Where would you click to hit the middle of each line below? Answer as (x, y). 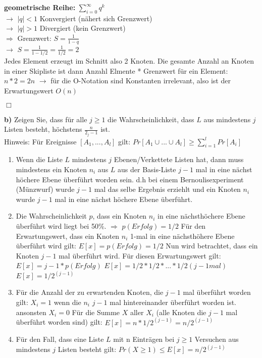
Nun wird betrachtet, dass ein (212, 246)
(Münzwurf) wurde (45, 189)
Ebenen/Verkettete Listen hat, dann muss (179, 159)
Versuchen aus (217, 339)
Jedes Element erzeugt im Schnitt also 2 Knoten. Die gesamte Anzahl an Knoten (129, 61)
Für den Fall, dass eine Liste (60, 339)
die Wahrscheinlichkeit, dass (151, 119)
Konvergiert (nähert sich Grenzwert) (96, 18)
